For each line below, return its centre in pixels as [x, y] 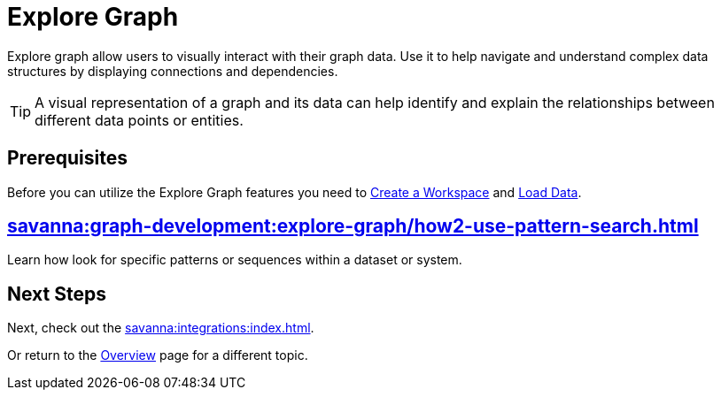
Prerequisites [67, 158]
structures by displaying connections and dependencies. [173, 71]
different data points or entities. [139, 120]
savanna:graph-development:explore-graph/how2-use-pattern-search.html [353, 226]
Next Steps [57, 294]
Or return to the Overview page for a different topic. [158, 355]
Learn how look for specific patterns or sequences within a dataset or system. [235, 260]
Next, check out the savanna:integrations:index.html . [161, 328]
